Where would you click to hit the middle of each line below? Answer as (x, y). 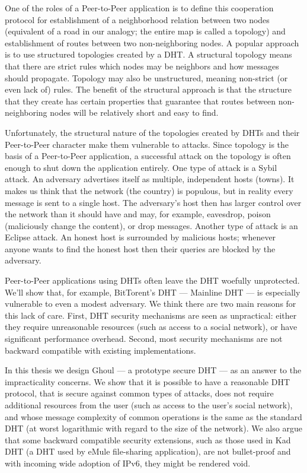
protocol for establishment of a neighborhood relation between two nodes (137, 19)
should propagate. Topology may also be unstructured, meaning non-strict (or (146, 77)
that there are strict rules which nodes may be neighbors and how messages (142, 66)
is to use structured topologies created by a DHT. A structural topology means (148, 54)
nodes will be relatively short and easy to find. (134, 112)
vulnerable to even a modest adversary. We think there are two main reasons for (151, 304)
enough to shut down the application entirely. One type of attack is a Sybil (141, 167)
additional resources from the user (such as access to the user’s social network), (149, 405)
